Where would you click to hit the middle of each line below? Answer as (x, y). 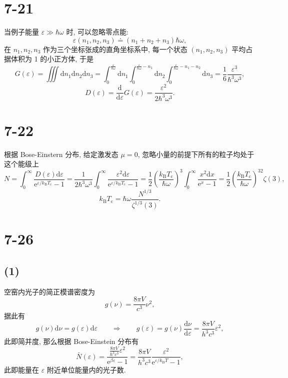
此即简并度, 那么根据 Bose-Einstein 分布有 (71, 341)
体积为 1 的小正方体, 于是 (52, 59)
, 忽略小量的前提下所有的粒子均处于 (196, 154)
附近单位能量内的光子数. (86, 369)
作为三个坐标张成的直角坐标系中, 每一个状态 (115, 49)
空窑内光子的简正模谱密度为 (49, 291)
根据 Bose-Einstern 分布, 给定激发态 (61, 154)
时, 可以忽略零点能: (97, 32)
